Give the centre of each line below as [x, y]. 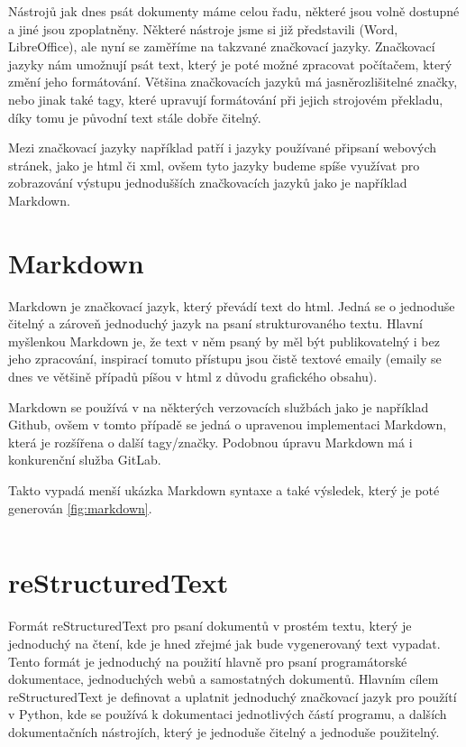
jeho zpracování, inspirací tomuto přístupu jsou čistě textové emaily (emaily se [225, 359]
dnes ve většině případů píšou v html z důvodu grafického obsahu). [193, 377]
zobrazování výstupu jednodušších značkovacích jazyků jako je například [208, 183]
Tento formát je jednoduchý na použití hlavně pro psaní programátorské [208, 661]
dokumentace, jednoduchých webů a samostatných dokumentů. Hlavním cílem [224, 679]
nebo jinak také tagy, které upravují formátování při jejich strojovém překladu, [226, 99]
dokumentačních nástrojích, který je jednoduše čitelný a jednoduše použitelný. [224, 731]
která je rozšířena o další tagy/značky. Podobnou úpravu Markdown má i [210, 442]
